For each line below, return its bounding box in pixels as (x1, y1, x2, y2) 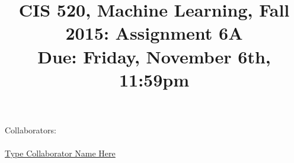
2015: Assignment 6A (65, 21, 243, 45)
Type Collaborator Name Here (5, 147, 116, 159)
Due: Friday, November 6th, (37, 44, 271, 68)
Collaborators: (5, 123, 56, 136)
